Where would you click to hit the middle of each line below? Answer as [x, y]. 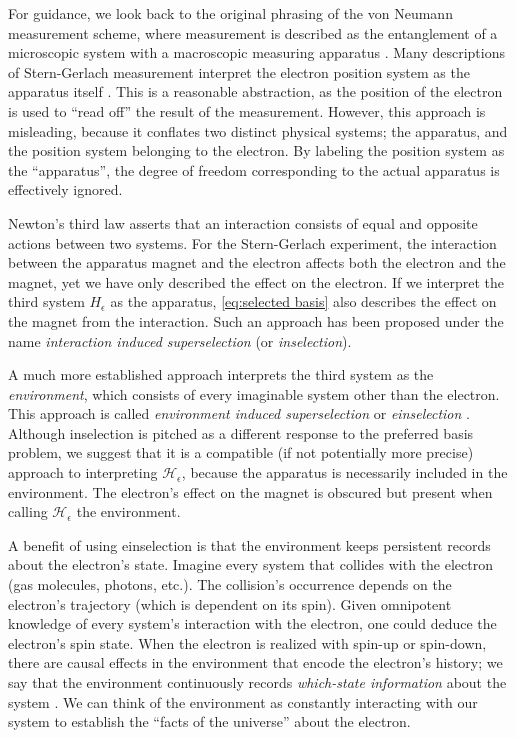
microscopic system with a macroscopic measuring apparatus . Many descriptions [257, 52]
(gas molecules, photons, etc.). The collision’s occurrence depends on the [230, 584]
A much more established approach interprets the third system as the [221, 374]
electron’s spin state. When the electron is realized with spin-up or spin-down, [247, 642]
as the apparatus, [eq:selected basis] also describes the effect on [303, 301]
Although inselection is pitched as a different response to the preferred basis [241, 432]
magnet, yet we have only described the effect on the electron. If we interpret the [256, 281]
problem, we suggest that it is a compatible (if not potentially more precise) [241, 452]
